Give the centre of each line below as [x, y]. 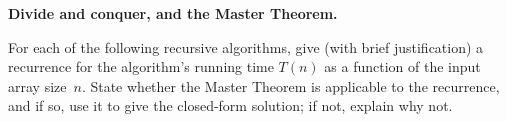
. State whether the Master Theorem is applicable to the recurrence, [290, 85]
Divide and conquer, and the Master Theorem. [173, 13]
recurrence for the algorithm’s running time [141, 66]
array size [37, 85]
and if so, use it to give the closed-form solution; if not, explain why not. [230, 105]
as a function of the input [402, 66]
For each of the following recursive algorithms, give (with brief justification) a [246, 46]
